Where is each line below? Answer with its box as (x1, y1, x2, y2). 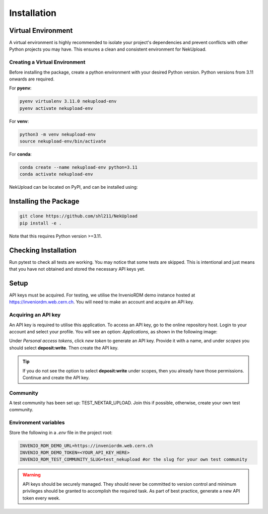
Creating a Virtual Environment (9, 59, 85, 66)
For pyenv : (9, 85, 32, 91)
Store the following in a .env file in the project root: (9, 430, 113, 436)
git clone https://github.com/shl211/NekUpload (19, 214, 137, 219)
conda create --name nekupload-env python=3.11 (19, 164, 137, 170)
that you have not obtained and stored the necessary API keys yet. (9, 266, 145, 272)
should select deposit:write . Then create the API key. (9, 345, 119, 351)
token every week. (22, 495, 61, 501)
